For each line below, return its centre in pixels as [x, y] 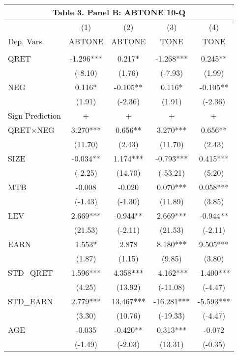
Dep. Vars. [26, 41]
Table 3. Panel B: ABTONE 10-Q [119, 12]
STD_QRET [30, 273]
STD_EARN [30, 301]
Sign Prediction [34, 115]
